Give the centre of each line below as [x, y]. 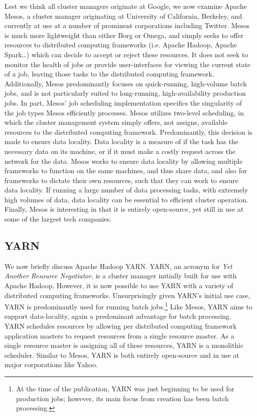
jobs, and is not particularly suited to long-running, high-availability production [125, 93]
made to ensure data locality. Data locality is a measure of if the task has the [121, 141]
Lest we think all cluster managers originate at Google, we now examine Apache [126, 6]
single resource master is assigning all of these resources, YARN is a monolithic [124, 345]
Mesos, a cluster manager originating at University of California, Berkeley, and [123, 16]
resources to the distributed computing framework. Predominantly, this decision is [128, 132]
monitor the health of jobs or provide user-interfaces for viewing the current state [128, 64]
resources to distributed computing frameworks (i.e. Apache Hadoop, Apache [121, 45]
